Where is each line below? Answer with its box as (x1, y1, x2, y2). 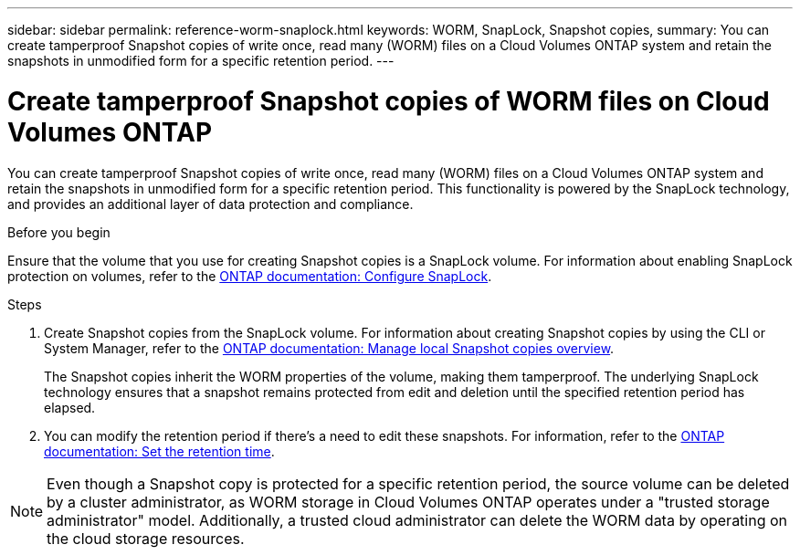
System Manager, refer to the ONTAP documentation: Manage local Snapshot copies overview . (44, 340, 615, 356)
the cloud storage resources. (47, 529, 245, 548)
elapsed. (44, 399, 96, 415)
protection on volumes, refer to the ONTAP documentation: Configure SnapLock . (7, 267, 492, 284)
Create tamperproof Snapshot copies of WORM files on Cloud (7, 85, 770, 117)
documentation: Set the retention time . (44, 443, 275, 459)
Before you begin (7, 224, 111, 240)
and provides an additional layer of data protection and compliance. (7, 195, 414, 212)
